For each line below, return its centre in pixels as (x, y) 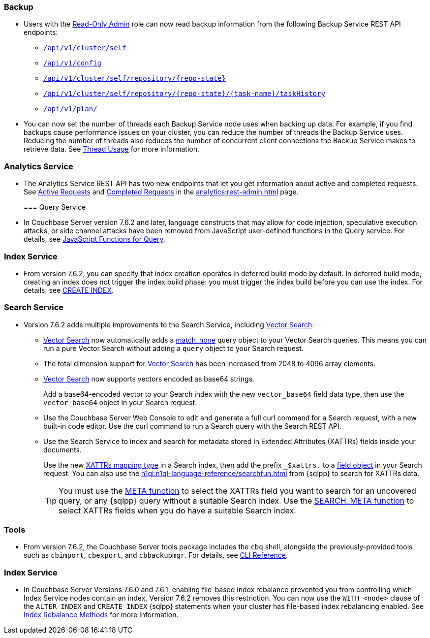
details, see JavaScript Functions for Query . (94, 239)
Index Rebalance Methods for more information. (101, 615)
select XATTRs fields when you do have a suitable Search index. (177, 510)
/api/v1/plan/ (70, 109)
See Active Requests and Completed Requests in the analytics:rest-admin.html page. (161, 192)
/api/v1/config (73, 63)
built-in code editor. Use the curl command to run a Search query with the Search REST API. (192, 426)
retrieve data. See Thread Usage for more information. (112, 149)
